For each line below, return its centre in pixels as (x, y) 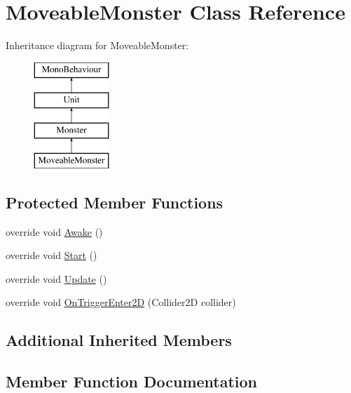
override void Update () (56, 278)
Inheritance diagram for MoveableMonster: (97, 45)
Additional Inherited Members (119, 340)
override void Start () (51, 255)
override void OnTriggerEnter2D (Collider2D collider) (121, 302)
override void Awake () (54, 231)
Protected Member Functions (115, 202)
